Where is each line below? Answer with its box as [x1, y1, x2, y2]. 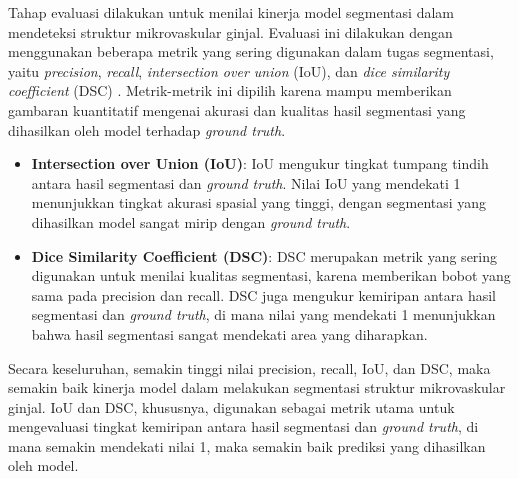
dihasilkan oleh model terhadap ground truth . [8, 119, 286, 140]
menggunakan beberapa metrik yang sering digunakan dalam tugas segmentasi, [8, 41, 494, 62]
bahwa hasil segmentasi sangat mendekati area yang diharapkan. [31, 323, 428, 344]
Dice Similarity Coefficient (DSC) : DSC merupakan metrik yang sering [31, 245, 498, 266]
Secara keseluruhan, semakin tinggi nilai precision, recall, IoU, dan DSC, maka [8, 357, 491, 378]
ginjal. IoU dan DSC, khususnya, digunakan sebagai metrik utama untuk [8, 396, 455, 417]
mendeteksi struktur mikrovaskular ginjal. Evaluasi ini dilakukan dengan [8, 21, 453, 42]
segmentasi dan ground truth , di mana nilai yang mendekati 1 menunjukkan [31, 304, 496, 325]
